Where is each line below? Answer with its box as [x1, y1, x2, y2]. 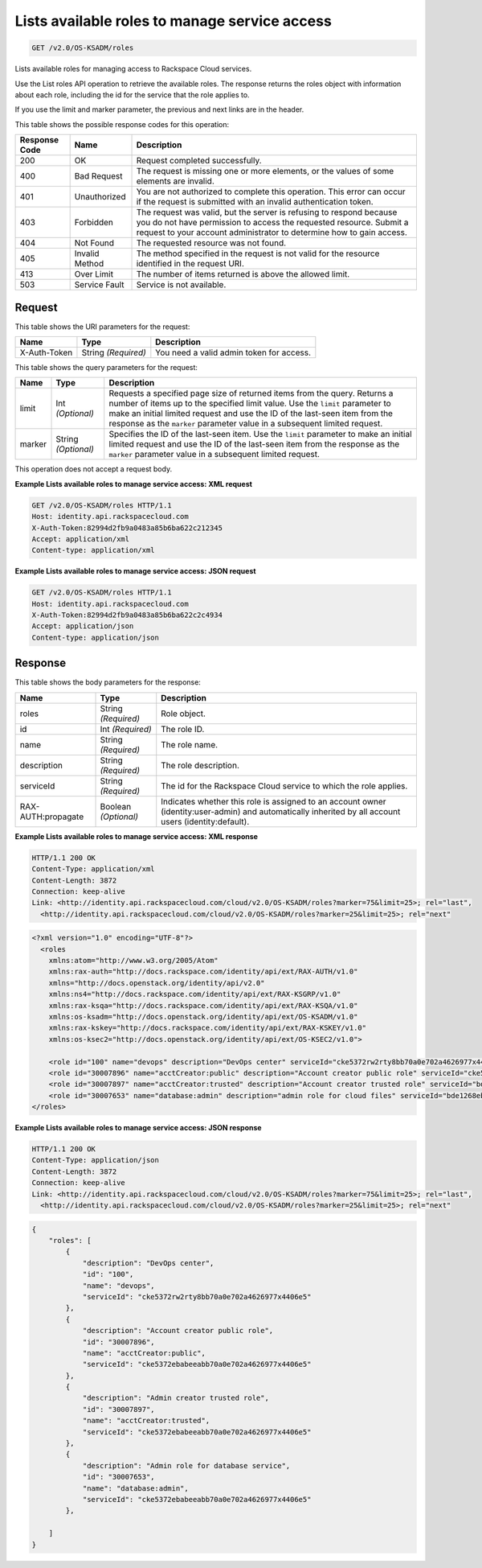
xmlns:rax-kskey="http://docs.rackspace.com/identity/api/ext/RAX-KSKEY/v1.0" [48, 1023, 367, 1033]
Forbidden [74, 217, 114, 228]
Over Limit [74, 269, 114, 280]
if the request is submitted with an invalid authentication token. [136, 196, 374, 208]
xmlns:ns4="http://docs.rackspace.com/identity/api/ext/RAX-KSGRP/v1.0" [48, 990, 341, 999]
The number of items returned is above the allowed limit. [136, 269, 350, 280]
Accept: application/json [31, 622, 134, 631]
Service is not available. [136, 279, 227, 290]
